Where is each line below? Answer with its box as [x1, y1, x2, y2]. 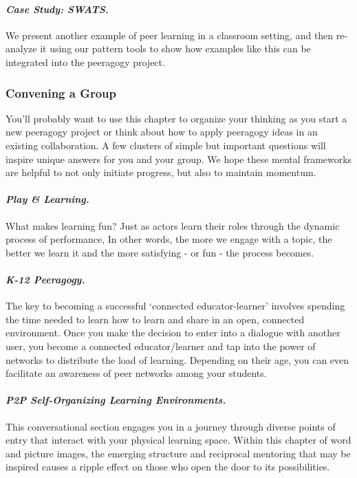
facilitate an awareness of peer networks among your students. [6, 366, 267, 380]
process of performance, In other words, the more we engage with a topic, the [6, 232, 332, 246]
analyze [6, 41, 37, 56]
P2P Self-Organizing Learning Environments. [6, 393, 226, 407]
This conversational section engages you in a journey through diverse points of [6, 419, 336, 433]
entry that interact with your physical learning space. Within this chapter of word [6, 433, 351, 447]
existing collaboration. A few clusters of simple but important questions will [6, 138, 326, 152]
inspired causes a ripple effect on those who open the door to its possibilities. [6, 459, 330, 474]
